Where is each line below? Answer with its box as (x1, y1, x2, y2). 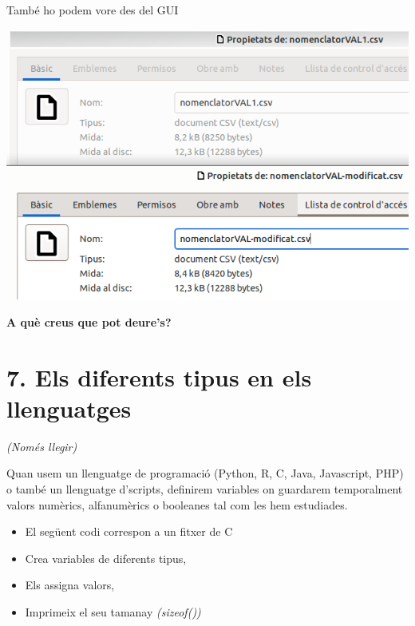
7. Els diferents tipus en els (6, 360, 312, 393)
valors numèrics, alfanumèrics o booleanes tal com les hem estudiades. (6, 496, 348, 513)
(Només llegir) (6, 438, 77, 454)
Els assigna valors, (25, 576, 115, 593)
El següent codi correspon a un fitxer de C (25, 523, 233, 540)
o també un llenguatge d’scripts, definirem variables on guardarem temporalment (6, 480, 403, 497)
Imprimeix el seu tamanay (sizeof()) (25, 603, 201, 620)
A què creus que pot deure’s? (6, 313, 172, 330)
